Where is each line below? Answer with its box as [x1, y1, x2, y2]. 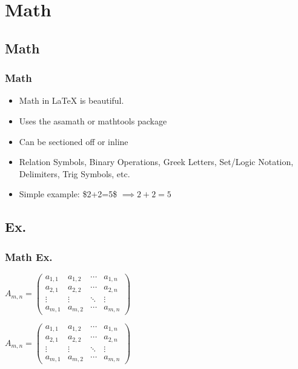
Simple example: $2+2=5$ [19, 188, 118, 200]
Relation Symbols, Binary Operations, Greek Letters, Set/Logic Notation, [19, 155, 294, 168]
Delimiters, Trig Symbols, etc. [19, 167, 130, 180]
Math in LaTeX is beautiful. [19, 94, 124, 107]
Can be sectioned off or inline [19, 135, 128, 147]
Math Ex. [5, 249, 53, 264]
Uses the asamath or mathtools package [19, 114, 167, 127]
